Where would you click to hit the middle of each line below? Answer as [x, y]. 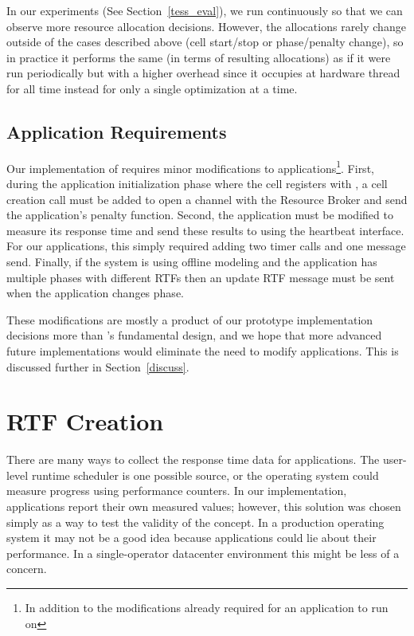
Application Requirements [117, 131]
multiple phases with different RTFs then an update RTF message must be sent [201, 277]
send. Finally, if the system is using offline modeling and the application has [192, 261]
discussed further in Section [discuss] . [98, 366]
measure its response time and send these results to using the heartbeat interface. [205, 230]
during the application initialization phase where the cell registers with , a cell [197, 184]
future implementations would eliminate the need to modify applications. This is [203, 350]
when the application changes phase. [95, 293]
